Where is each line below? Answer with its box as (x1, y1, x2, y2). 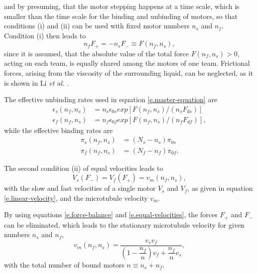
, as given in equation (187, 183, 253, 193)
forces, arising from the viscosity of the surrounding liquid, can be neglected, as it (4, 68, 254, 78)
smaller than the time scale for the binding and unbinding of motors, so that (4, 10, 238, 21)
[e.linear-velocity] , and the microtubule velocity (4, 192, 148, 203)
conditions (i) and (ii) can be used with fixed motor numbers (4, 20, 190, 31)
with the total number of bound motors (4, 259, 125, 270)
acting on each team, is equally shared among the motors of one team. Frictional (4, 58, 250, 68)
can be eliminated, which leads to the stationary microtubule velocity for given (4, 219, 245, 230)
